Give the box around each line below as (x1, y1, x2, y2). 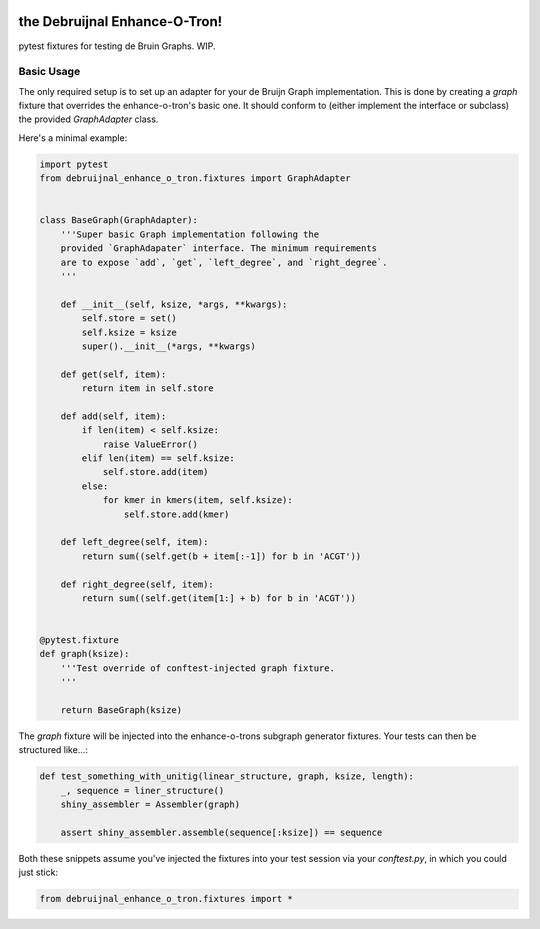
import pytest (39, 158, 109, 170)
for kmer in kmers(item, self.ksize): (102, 495, 294, 506)
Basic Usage (18, 65, 81, 79)
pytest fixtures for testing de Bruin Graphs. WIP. (18, 40, 216, 52)
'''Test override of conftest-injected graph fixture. (60, 662, 335, 674)
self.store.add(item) (102, 466, 209, 478)
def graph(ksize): (39, 648, 130, 660)
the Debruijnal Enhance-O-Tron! (18, 13, 223, 30)
